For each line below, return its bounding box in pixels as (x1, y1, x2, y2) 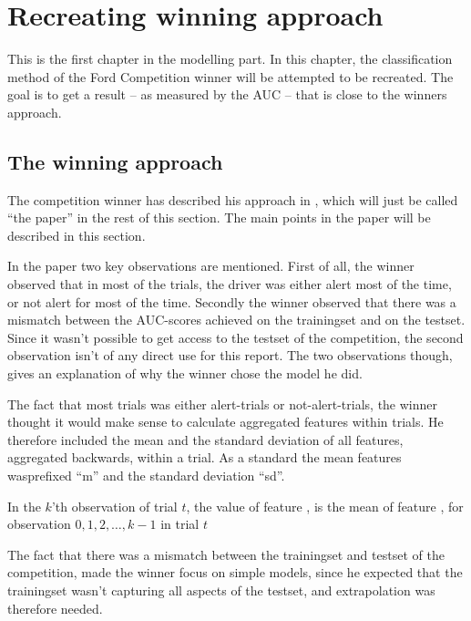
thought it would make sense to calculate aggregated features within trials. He (7, 412, 444, 431)
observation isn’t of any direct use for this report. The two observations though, (7, 346, 453, 365)
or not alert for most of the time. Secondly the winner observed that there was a (7, 292, 456, 311)
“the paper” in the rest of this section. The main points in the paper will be (7, 208, 431, 227)
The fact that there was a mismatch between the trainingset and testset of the (7, 544, 445, 564)
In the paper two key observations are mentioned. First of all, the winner (7, 256, 415, 275)
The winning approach (7, 147, 223, 175)
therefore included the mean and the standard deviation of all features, (7, 430, 404, 449)
